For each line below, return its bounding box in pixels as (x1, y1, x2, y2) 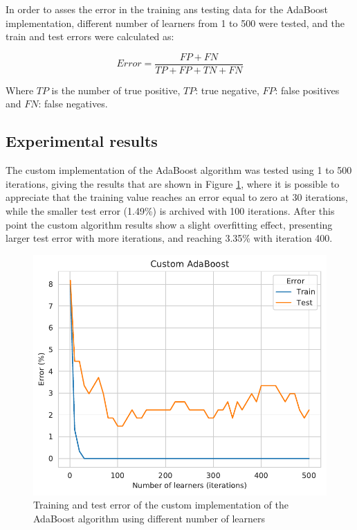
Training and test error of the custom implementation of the (33, 497, 289, 512)
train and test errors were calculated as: (6, 29, 174, 44)
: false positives (275, 82, 340, 97)
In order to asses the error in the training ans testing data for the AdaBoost (6, 2, 329, 16)
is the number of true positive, (51, 82, 181, 97)
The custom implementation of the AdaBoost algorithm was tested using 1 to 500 (6, 163, 352, 177)
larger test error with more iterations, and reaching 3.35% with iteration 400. (6, 231, 333, 245)
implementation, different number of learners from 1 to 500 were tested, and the (6, 15, 345, 30)
